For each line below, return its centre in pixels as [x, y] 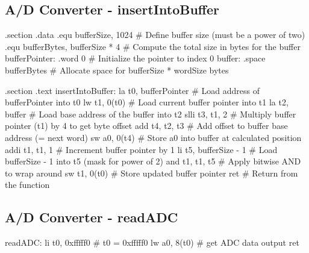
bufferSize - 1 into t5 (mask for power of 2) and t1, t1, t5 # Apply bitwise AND [153, 161]
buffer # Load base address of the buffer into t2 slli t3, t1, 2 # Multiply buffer [151, 114]
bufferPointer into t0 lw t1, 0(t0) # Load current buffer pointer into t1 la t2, [147, 102]
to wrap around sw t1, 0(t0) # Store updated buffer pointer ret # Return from [151, 173]
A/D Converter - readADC [92, 217]
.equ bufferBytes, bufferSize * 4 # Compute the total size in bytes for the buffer [153, 46]
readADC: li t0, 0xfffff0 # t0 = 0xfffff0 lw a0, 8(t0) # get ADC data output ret [152, 242]
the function [27, 185]
